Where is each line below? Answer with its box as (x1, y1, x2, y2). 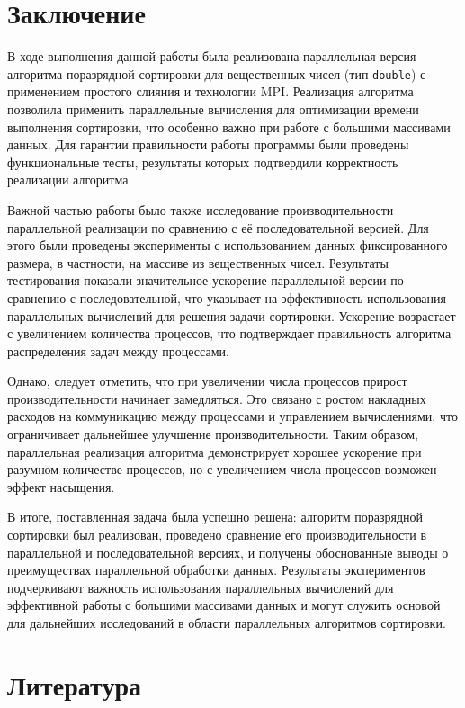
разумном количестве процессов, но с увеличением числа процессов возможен (7, 460, 437, 479)
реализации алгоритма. (7, 170, 132, 189)
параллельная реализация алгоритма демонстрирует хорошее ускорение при (7, 442, 422, 461)
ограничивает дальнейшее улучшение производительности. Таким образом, (7, 425, 418, 444)
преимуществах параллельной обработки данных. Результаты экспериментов (7, 560, 425, 579)
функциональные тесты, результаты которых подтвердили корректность (7, 152, 398, 171)
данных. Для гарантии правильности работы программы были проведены (7, 135, 409, 154)
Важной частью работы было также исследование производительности (7, 200, 394, 219)
